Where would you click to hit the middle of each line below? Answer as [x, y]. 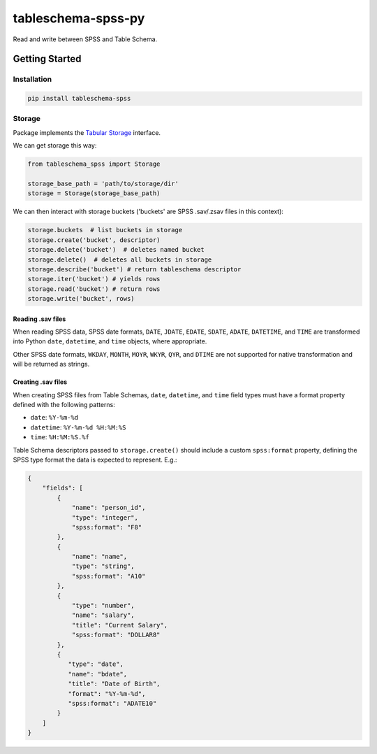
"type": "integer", [105, 517]
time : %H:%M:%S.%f [60, 437]
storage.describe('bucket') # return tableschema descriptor [134, 269]
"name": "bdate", [98, 674]
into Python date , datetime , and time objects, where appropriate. [110, 341]
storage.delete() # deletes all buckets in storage [120, 259]
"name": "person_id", [109, 508]
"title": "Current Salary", [119, 625]
